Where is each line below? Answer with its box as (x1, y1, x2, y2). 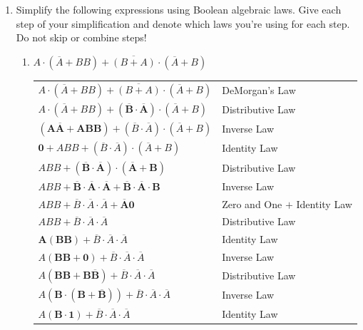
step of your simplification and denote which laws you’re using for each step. (16, 16, 350, 31)
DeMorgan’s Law (222, 82, 296, 97)
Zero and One (222, 196, 282, 211)
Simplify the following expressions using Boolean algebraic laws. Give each (16, 2, 342, 16)
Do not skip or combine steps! (16, 30, 147, 45)
